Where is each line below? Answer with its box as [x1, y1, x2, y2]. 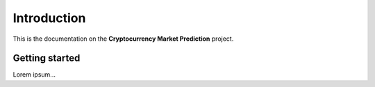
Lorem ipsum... [12, 70, 56, 79]
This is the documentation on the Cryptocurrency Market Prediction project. [12, 35, 234, 43]
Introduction [12, 10, 86, 26]
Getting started [12, 52, 81, 64]
